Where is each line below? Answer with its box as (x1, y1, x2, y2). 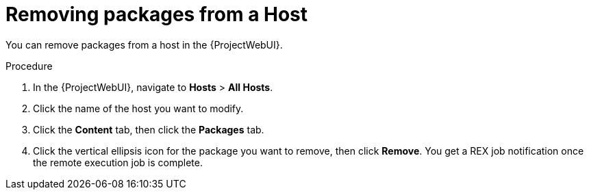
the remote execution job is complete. (33, 156, 203, 168)
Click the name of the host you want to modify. (33, 102, 244, 114)
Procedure (5, 60, 53, 72)
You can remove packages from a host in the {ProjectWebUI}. (5, 38, 283, 51)
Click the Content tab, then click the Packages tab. (33, 123, 264, 135)
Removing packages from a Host (5, 3, 308, 26)
